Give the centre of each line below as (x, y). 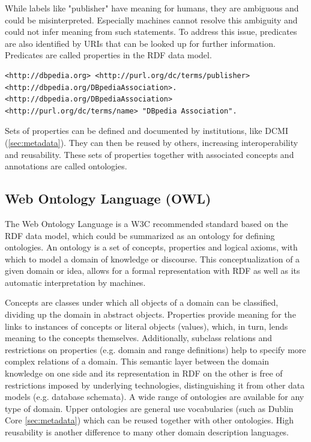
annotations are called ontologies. (66, 166)
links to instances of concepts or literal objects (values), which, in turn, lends (146, 326)
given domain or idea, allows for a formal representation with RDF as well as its (152, 271)
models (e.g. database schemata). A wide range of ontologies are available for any (155, 397)
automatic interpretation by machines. (75, 282)
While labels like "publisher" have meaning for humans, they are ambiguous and (152, 8)
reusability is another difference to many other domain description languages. (147, 432)
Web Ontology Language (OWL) (108, 198)
